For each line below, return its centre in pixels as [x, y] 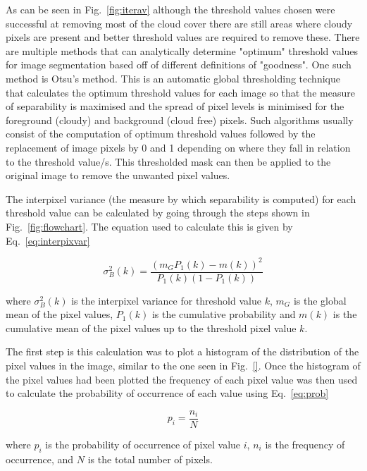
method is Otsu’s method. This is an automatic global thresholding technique [173, 78]
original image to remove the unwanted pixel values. [118, 175]
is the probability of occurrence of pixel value [143, 444]
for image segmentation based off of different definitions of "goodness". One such [179, 65]
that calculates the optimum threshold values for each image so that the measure [180, 92]
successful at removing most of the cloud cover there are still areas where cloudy [179, 23]
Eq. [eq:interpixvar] [48, 240]
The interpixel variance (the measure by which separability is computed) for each [181, 198]
